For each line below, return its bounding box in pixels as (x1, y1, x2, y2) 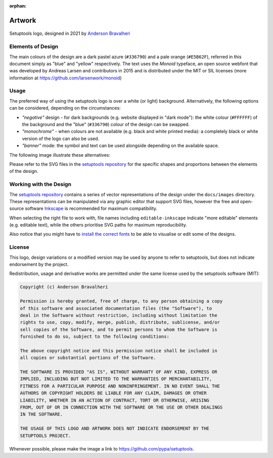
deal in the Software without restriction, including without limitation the (20, 312, 217, 318)
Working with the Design (9, 181, 72, 188)
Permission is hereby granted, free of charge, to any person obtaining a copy (20, 298, 223, 304)
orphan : (9, 3, 27, 9)
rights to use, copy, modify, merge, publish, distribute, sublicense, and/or (20, 319, 220, 326)
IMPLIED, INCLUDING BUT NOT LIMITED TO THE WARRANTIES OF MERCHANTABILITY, (20, 376, 212, 382)
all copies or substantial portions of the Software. (20, 355, 156, 361)
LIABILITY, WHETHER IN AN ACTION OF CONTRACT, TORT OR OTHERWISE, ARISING (20, 397, 210, 403)
